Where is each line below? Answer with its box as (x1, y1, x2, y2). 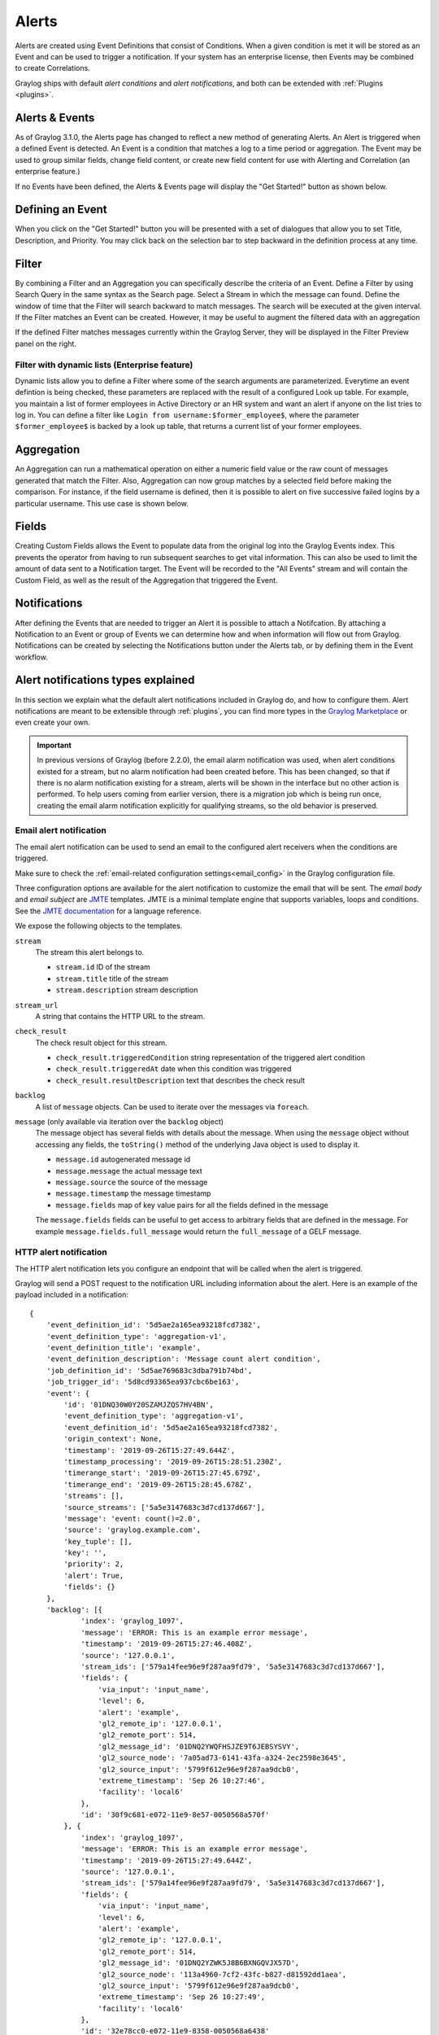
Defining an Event (15, 203, 107, 217)
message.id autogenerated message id (55, 1154, 191, 1164)
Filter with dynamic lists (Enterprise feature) (15, 359, 193, 370)
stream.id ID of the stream (55, 962, 150, 972)
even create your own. (15, 717, 90, 728)
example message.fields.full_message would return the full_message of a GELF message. (35, 1226, 362, 1236)
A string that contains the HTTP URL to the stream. (35, 1011, 206, 1021)
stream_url (15, 1000, 59, 1009)
